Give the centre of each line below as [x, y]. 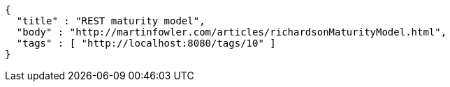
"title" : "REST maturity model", [111, 21]
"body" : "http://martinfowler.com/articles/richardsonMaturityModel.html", [232, 32]
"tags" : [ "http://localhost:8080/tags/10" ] [146, 43]
